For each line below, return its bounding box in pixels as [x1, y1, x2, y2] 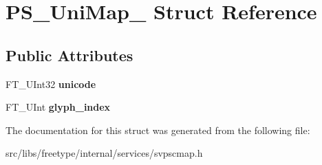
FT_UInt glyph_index [6, 100, 111, 114]
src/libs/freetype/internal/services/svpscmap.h [6, 146, 203, 160]
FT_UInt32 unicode [6, 76, 96, 91]
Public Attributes [6, 44, 133, 65]
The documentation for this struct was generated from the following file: [6, 122, 310, 137]
